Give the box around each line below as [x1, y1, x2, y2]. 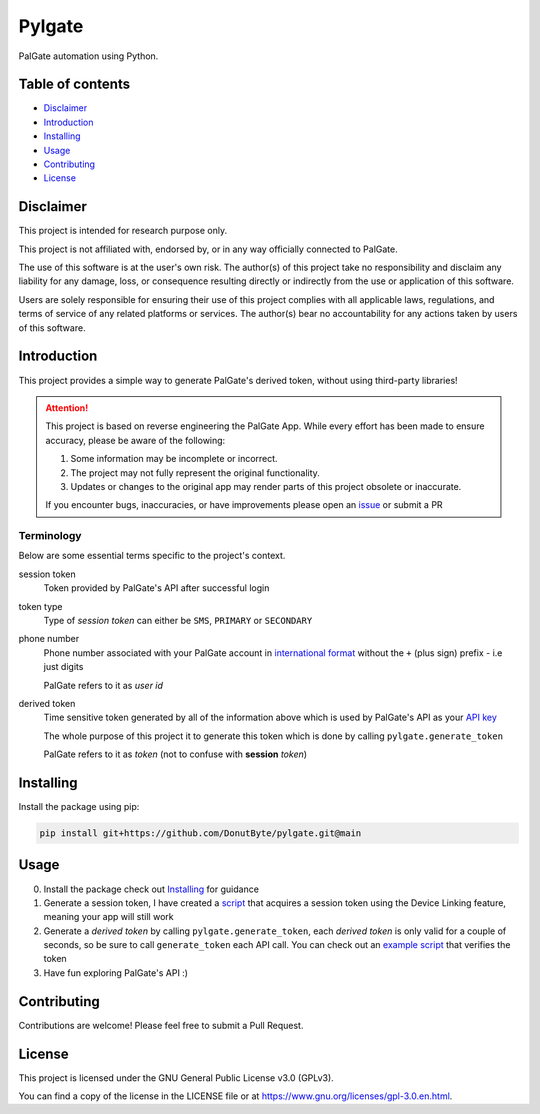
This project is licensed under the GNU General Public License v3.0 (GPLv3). [18, 1071, 334, 1084]
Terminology [18, 529, 82, 543]
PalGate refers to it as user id [43, 679, 164, 691]
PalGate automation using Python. [18, 50, 159, 62]
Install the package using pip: [18, 801, 140, 813]
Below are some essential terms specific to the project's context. [18, 550, 286, 562]
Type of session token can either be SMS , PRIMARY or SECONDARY [43, 615, 313, 626]
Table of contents [18, 76, 130, 93]
